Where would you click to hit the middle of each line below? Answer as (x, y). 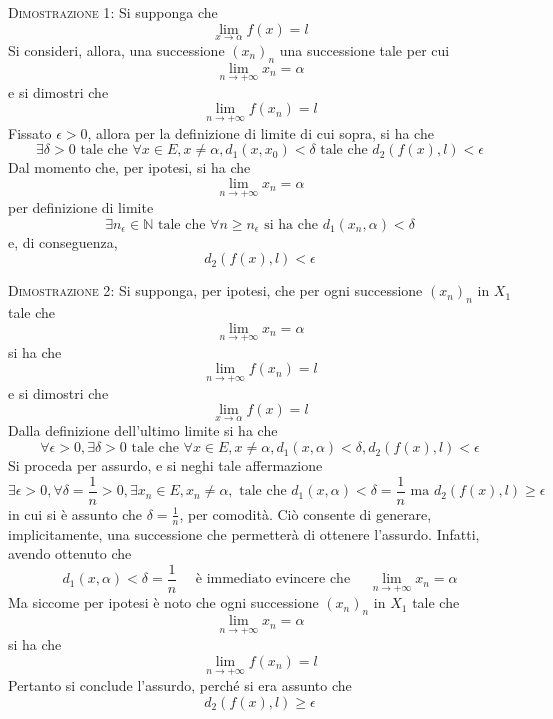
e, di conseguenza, (63, 241)
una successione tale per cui (364, 49)
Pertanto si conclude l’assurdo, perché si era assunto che (180, 685)
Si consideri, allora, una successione (116, 49)
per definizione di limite (81, 207)
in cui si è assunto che (75, 513)
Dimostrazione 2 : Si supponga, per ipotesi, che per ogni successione (215, 290)
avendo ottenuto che (70, 553)
